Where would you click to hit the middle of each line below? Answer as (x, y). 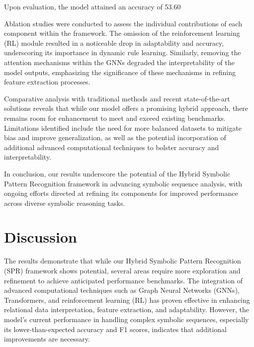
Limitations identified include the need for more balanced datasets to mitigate (123, 128)
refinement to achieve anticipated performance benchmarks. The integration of (124, 280)
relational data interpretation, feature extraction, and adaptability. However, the (127, 309)
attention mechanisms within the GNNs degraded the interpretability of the (120, 62)
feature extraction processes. (47, 82)
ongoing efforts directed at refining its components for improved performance (121, 193)
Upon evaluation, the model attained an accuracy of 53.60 (92, 6)
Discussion (41, 237)
